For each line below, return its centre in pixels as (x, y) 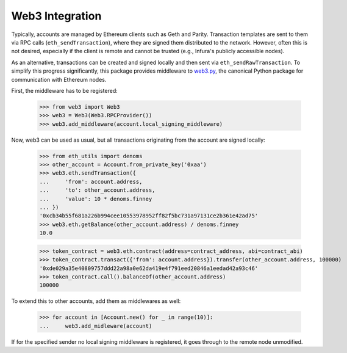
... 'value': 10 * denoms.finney (96, 199)
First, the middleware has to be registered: (65, 90)
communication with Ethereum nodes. (59, 79)
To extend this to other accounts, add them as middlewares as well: (96, 301)
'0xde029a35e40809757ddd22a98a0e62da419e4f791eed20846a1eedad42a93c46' (149, 268)
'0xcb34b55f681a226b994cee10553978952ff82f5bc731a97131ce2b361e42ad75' (149, 216)
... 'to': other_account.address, (97, 190)
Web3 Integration (56, 16)
